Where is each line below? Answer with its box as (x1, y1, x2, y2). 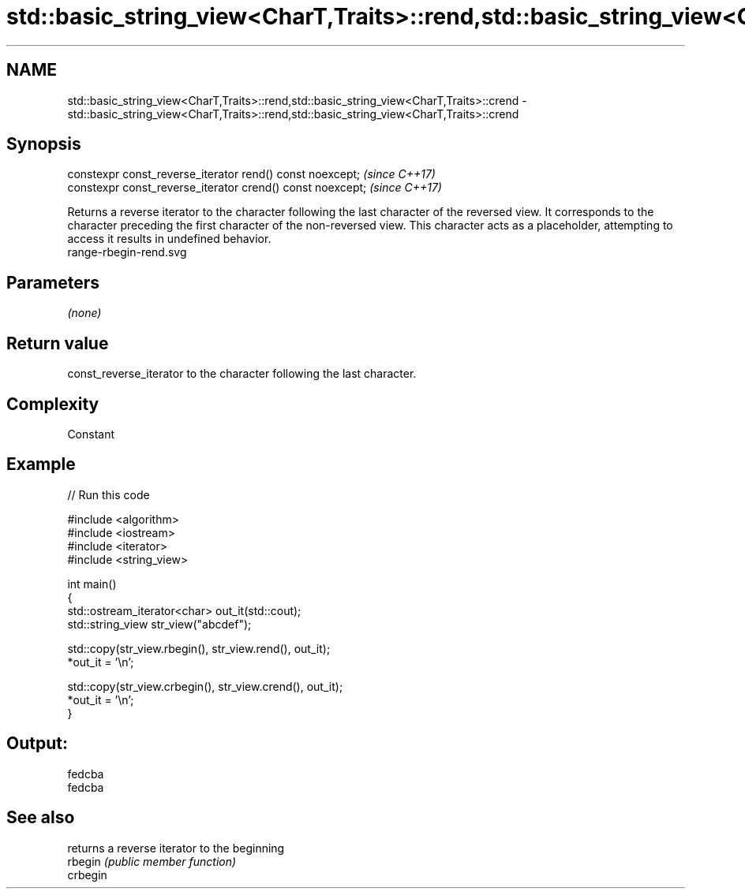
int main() (67, 576, 117, 591)
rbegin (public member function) (67, 854, 237, 868)
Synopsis (6, 134, 81, 155)
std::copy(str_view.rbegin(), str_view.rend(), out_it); (67, 641, 331, 655)
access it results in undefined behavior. (67, 232, 271, 246)
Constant (67, 427, 115, 441)
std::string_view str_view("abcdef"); (67, 617, 252, 631)
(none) (67, 306, 102, 320)
